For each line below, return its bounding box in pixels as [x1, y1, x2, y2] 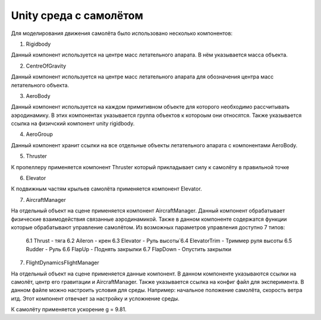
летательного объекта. [11, 81, 70, 88]
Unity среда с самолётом [11, 9, 144, 22]
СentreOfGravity [26, 62, 67, 69]
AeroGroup [26, 131, 53, 138]
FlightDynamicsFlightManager [26, 259, 99, 267]
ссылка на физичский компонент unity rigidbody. [11, 120, 135, 127]
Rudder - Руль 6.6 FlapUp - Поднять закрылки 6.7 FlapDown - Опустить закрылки [26, 245, 232, 252]
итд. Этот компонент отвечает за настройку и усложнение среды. [11, 294, 180, 302]
